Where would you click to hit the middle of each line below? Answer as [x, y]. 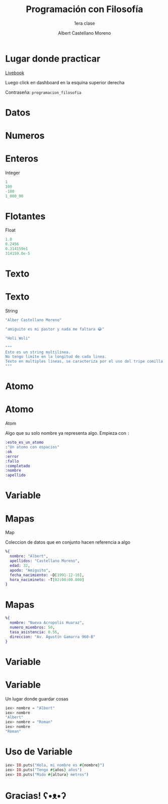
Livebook [15, 73]
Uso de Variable [39, 752]
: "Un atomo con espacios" [32, 447]
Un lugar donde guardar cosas [37, 699]
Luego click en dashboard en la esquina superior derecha [65, 82]
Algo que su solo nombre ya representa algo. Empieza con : [67, 433]
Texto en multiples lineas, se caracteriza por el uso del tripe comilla [84, 362]
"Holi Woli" [18, 338]
